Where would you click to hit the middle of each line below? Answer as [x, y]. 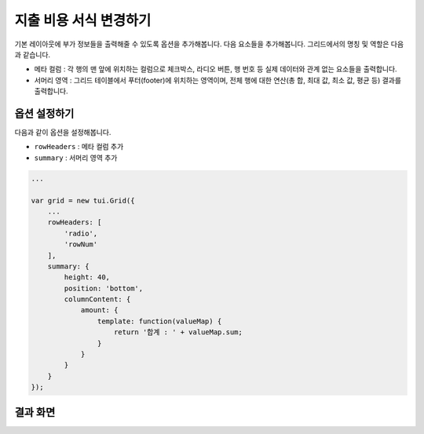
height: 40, [87, 277]
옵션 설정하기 [44, 113]
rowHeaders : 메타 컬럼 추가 [79, 147]
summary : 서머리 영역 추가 [76, 158]
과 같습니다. [33, 54]
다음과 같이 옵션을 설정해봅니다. [63, 133]
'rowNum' [81, 244]
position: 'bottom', [104, 288]
